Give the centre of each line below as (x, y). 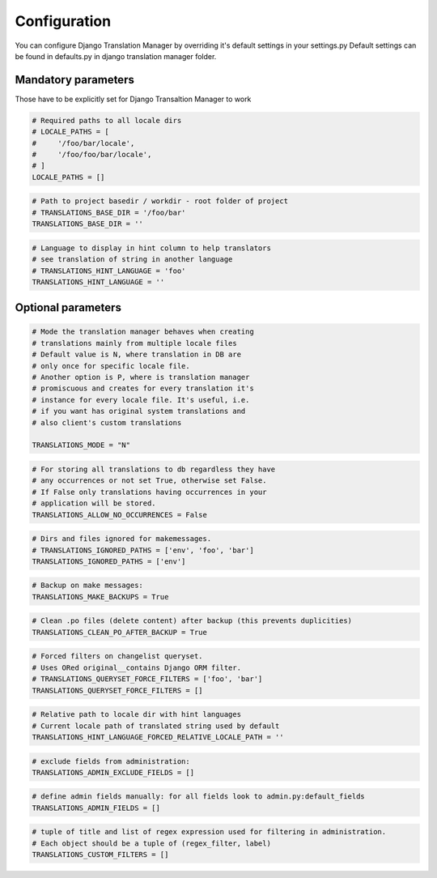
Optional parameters (68, 308)
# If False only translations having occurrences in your (149, 492)
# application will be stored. (94, 503)
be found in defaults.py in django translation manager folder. (116, 56)
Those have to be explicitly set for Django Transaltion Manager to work (133, 99)
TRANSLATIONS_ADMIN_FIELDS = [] (96, 808)
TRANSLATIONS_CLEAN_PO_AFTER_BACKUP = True (120, 632)
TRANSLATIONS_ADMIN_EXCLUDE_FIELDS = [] (113, 772)
